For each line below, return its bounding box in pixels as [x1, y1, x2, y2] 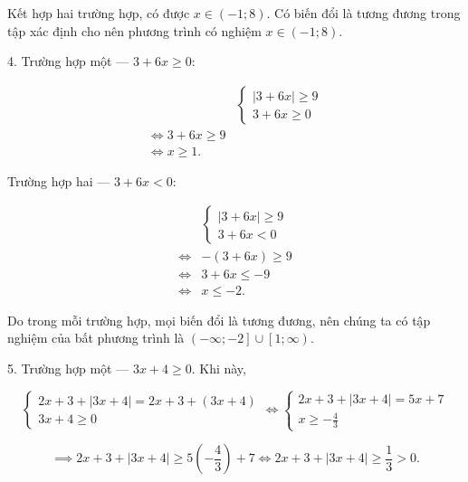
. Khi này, [191, 358, 246, 377]
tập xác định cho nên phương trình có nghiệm [7, 21, 262, 40]
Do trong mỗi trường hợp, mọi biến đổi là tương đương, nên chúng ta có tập [7, 310, 431, 329]
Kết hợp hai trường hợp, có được [7, 4, 190, 22]
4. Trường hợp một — [7, 52, 129, 71]
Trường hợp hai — [7, 171, 110, 190]
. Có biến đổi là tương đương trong [266, 4, 461, 22]
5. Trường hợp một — [7, 358, 129, 377]
